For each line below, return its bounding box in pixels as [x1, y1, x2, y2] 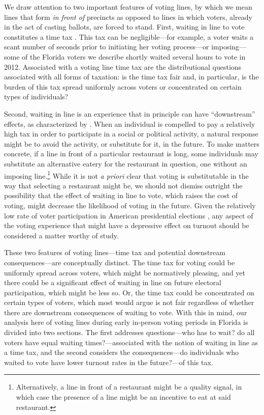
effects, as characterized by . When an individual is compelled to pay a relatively [4, 118, 255, 129]
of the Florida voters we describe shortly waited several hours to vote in [22, 51, 246, 62]
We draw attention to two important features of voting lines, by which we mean [4, 2, 252, 12]
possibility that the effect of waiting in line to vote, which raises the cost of [4, 190, 238, 201]
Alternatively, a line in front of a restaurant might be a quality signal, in [16, 381, 242, 392]
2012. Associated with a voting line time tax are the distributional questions [4, 61, 242, 72]
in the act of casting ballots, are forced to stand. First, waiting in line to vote [4, 21, 245, 32]
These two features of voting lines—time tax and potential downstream [4, 247, 225, 258]
